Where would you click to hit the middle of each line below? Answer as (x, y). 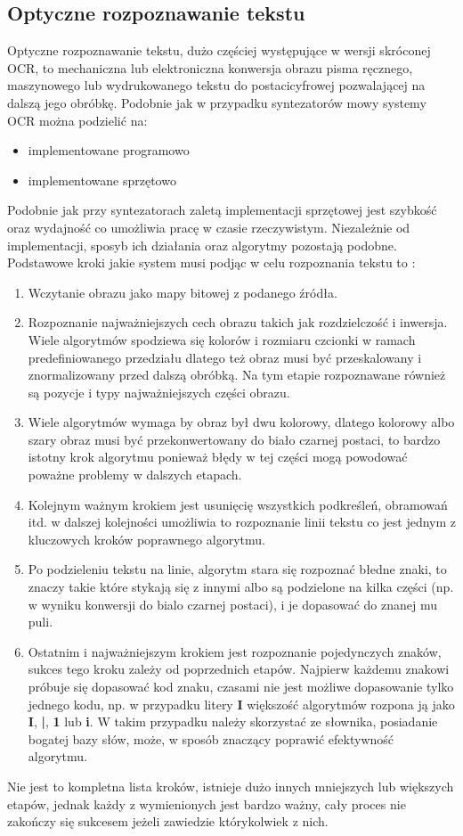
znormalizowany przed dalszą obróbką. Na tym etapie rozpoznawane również (237, 375)
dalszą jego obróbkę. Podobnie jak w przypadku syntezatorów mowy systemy (217, 102)
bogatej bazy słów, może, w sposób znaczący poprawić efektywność (211, 738)
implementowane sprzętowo (102, 180)
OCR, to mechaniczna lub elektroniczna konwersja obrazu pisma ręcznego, (210, 67)
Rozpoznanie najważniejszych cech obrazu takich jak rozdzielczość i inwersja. (238, 322)
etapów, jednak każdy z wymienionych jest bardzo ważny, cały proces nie (207, 803)
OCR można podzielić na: (77, 120)
